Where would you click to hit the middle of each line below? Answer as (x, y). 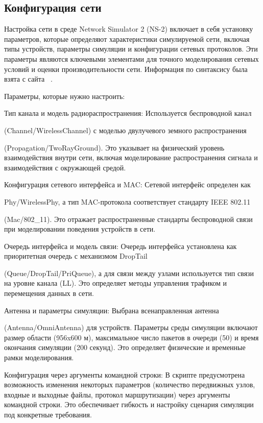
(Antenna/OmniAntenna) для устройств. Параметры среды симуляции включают (131, 327)
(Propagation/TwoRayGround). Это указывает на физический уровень (114, 147)
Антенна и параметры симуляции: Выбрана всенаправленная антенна (112, 310)
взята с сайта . (28, 79)
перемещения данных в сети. (49, 293)
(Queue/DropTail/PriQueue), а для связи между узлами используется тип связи (129, 273)
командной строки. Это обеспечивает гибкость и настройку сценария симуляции (129, 404)
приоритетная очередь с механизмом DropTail (76, 256)
